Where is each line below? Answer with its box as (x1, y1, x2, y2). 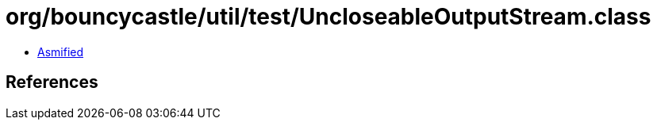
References (6, 72, 98, 93)
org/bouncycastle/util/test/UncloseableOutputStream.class (6, 3, 651, 30)
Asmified (37, 44, 84, 59)
